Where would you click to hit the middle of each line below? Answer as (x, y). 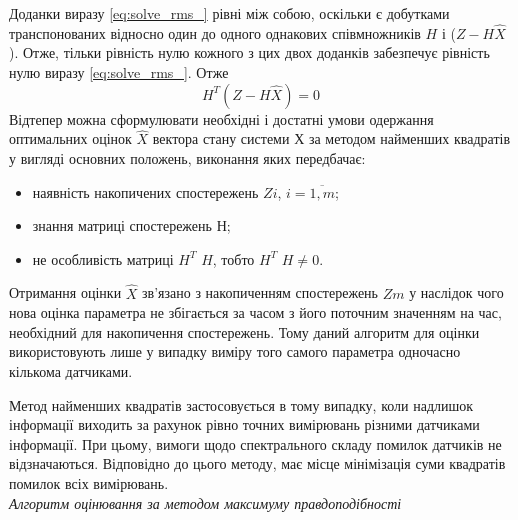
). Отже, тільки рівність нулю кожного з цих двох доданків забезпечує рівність (249, 52)
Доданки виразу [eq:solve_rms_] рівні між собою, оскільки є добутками (229, 13)
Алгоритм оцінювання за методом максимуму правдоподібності (205, 502)
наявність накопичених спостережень (145, 191)
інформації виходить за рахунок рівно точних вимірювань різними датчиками (244, 424)
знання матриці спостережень (122, 225)
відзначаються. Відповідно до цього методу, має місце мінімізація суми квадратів (257, 463)
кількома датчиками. (71, 370)
